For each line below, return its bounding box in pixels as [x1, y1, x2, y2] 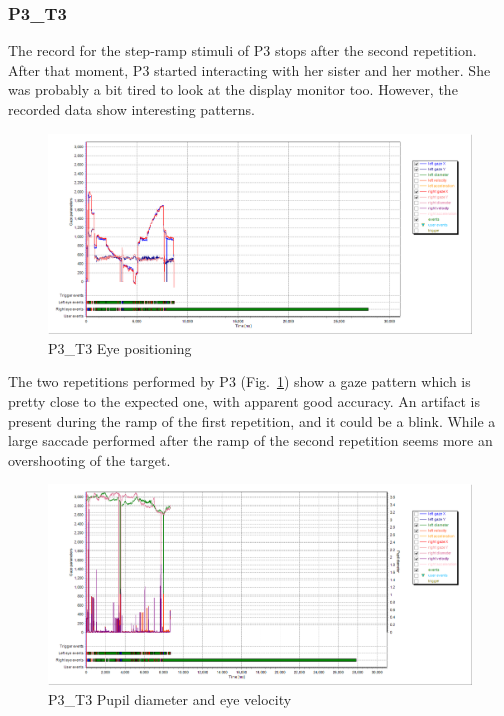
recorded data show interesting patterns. [8, 99, 255, 119]
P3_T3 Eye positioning [48, 337, 192, 358]
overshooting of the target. [8, 449, 171, 470]
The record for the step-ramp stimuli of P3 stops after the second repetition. [8, 40, 477, 61]
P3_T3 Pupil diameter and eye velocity [48, 688, 292, 709]
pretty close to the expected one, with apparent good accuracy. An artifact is [8, 390, 481, 411]
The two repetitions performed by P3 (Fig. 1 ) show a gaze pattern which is [8, 371, 471, 392]
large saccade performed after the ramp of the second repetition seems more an [8, 430, 493, 451]
